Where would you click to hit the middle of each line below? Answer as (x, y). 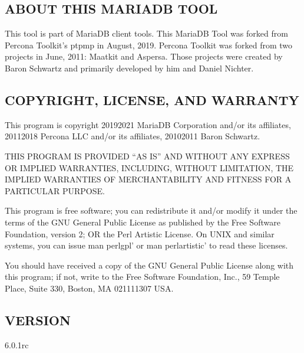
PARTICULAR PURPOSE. (55, 190)
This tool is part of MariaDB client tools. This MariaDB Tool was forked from (146, 33)
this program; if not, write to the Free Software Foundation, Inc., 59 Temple (142, 277)
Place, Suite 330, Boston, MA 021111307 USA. (89, 288)
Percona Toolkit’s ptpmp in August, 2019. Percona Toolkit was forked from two (149, 45)
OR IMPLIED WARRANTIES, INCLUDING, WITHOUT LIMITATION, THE (149, 167)
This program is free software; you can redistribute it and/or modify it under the (151, 210)
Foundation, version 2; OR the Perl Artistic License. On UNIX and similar (140, 233)
